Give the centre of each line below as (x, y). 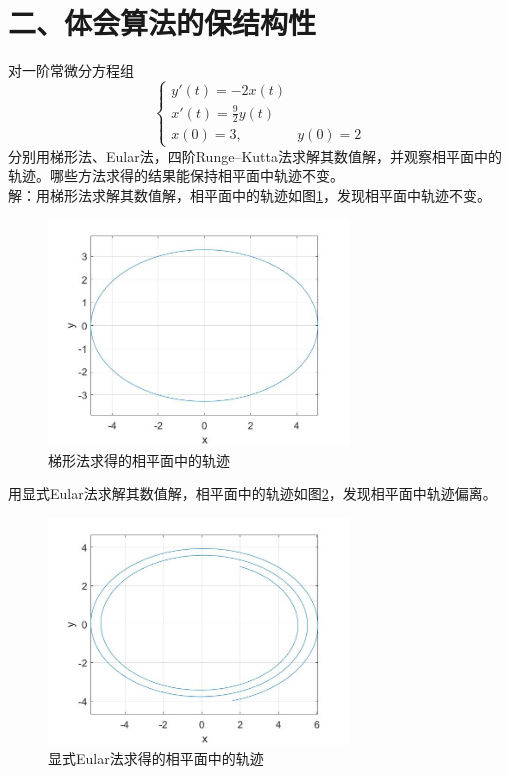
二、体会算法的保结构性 (162, 22)
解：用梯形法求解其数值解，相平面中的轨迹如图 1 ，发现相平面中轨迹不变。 (249, 194)
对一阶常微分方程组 (71, 70)
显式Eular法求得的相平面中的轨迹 (156, 758)
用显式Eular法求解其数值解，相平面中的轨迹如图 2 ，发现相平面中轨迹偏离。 (252, 493)
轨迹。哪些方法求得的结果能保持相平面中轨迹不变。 (176, 175)
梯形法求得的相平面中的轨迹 (139, 459)
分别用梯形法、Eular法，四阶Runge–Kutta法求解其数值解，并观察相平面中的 (255, 155)
